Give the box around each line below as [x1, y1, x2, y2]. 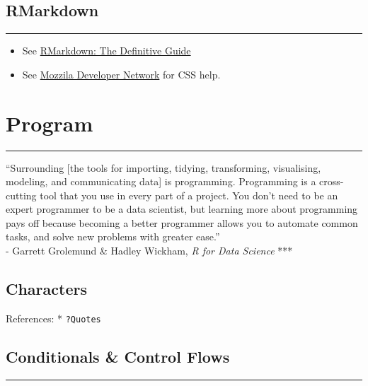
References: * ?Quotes [6, 310, 101, 325]
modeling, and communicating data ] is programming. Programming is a [6, 174, 316, 189]
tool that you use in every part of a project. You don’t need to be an [40, 187, 338, 202]
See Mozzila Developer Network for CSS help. [22, 66, 221, 81]
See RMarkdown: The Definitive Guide [22, 43, 191, 58]
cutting [6, 187, 37, 202]
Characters [6, 278, 87, 300]
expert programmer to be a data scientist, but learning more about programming [6, 201, 358, 216]
